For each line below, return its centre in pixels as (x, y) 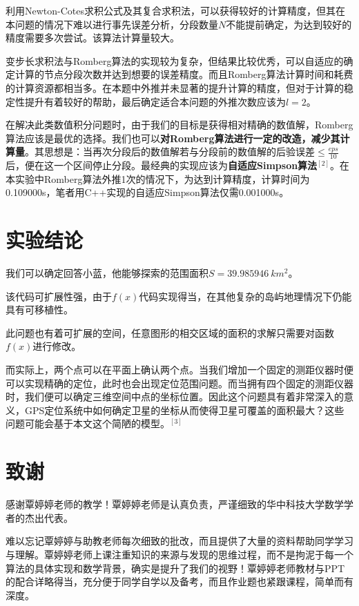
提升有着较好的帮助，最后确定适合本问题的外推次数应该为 (155, 101)
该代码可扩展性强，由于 (59, 296)
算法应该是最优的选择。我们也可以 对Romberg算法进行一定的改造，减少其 (173, 138)
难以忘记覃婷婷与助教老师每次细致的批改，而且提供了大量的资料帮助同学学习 (179, 541)
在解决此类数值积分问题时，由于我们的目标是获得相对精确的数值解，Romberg (179, 125)
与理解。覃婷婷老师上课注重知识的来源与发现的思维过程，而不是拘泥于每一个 (179, 554)
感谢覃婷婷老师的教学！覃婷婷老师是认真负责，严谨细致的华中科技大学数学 (175, 504)
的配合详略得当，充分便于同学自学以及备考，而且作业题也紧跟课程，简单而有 (179, 581)
